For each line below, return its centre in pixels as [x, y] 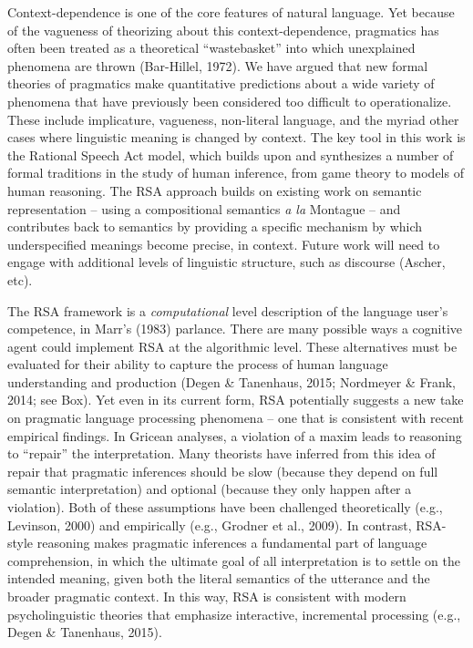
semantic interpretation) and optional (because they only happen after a [210, 489]
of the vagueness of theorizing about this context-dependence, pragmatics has [223, 30]
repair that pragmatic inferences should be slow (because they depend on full [223, 471]
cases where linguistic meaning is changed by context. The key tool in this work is [236, 137]
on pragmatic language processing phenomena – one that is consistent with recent [236, 418]
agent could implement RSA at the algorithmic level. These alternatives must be [232, 346]
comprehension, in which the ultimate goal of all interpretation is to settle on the [234, 560]
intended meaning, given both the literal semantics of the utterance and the [219, 578]
